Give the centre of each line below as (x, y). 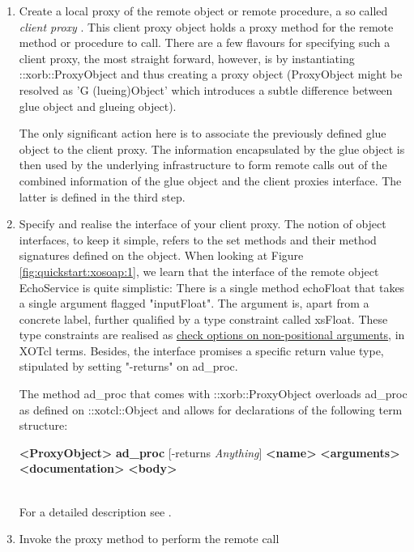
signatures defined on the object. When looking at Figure (161, 255)
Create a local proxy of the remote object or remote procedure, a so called (203, 11)
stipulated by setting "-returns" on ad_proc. (128, 366)
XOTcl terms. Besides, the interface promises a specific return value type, (201, 350)
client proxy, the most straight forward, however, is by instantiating (187, 58)
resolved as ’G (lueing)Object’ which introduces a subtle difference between (206, 89)
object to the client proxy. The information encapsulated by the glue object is (212, 149)
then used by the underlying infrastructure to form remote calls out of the (203, 165)
